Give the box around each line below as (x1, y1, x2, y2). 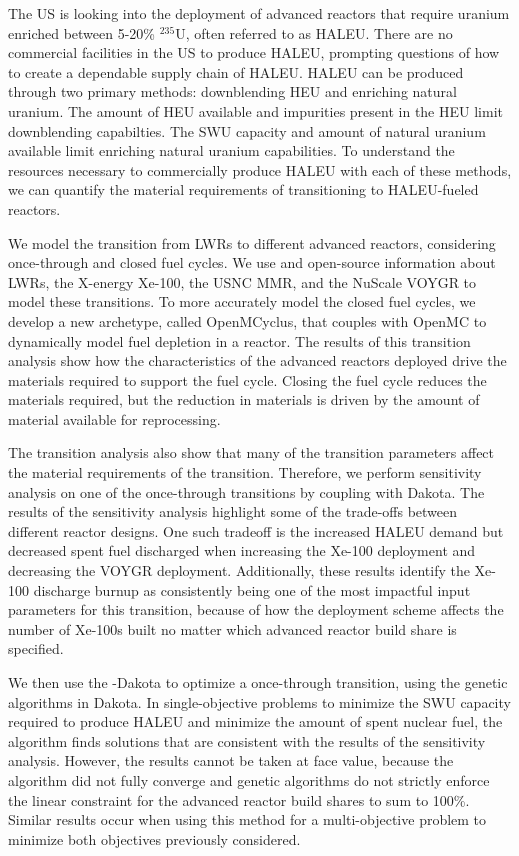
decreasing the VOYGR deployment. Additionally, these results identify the (8, 560, 470, 581)
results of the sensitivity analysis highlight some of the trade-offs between (8, 501, 458, 522)
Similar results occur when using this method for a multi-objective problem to (8, 809, 487, 830)
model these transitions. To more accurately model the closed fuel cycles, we (8, 291, 476, 312)
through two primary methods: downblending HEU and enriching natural (8, 81, 457, 102)
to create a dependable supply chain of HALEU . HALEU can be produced (8, 61, 464, 82)
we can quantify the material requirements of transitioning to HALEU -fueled (8, 179, 479, 200)
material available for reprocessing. (8, 408, 221, 429)
